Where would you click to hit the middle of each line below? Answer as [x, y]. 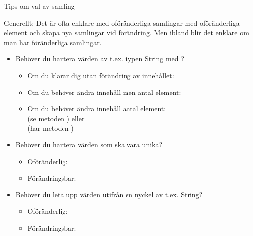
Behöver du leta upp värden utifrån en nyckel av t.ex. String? [109, 194]
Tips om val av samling [39, 6]
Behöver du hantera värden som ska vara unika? [89, 144]
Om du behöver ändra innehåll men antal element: [104, 92]
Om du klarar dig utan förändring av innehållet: [101, 75]
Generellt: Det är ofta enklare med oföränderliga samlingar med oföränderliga [122, 23]
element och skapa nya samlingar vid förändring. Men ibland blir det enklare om [126, 32]
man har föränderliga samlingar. [53, 42]
